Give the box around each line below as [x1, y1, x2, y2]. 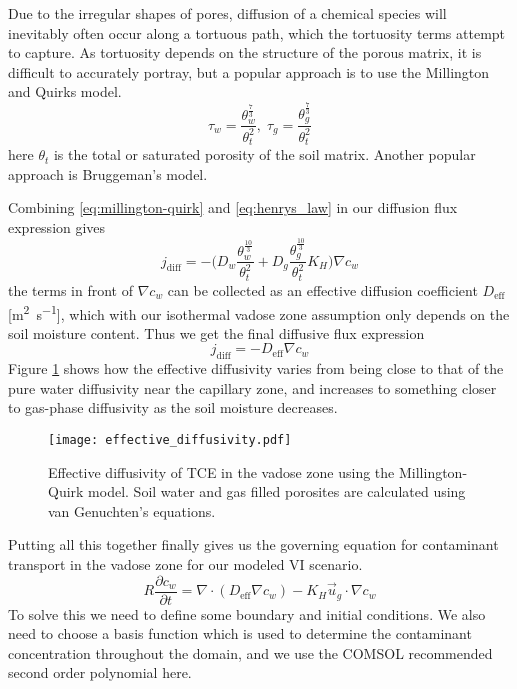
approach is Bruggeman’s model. [8, 163, 208, 184]
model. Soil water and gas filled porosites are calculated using [88, 481, 466, 502]
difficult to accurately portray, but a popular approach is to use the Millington [8, 61, 490, 82]
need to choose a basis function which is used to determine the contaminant [8, 623, 472, 644]
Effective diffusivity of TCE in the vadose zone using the [48, 461, 395, 482]
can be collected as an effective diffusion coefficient [167, 279, 478, 300]
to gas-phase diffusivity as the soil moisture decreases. [8, 397, 338, 418]
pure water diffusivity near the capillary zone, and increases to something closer [8, 377, 497, 398]
